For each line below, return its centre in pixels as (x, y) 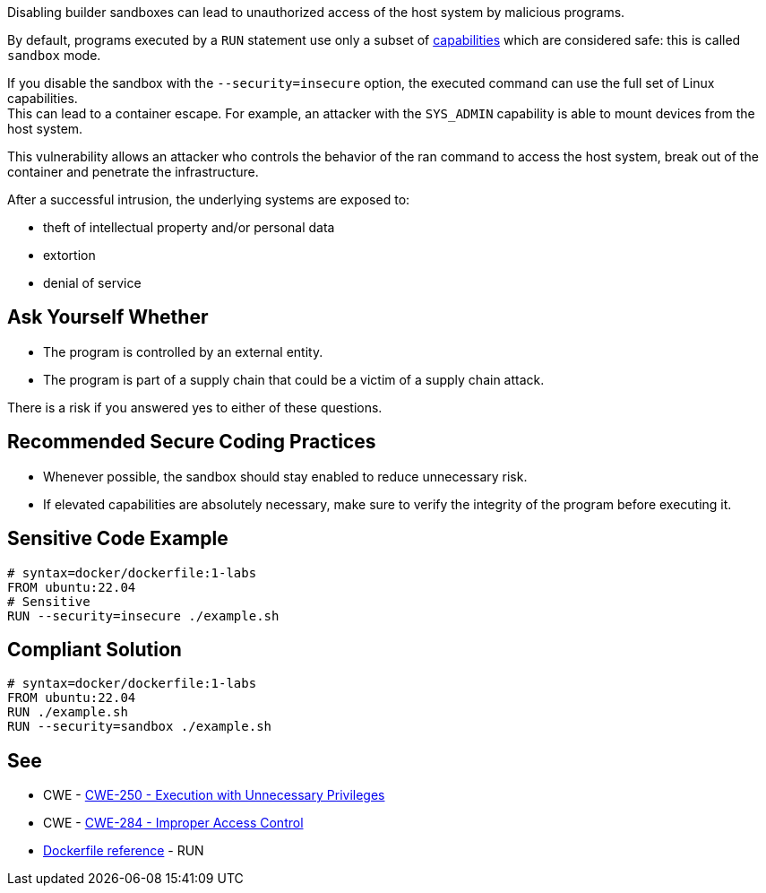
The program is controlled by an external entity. (183, 351)
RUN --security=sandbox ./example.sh (140, 727)
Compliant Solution (95, 649)
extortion (69, 255)
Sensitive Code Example (118, 539)
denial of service (92, 283)
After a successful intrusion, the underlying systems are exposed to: (209, 199)
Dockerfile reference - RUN (124, 851)
